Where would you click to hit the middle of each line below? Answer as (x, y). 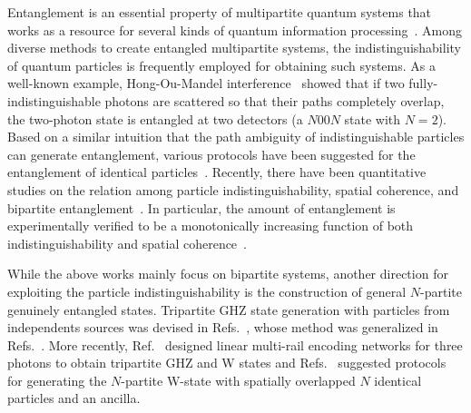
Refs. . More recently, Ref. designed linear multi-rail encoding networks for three (235, 344)
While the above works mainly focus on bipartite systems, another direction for (228, 274)
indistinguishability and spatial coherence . (127, 243)
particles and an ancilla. (74, 398)
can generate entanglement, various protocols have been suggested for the (211, 154)
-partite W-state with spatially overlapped (238, 380)
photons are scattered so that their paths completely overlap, (275, 100)
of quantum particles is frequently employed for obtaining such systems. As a (221, 65)
